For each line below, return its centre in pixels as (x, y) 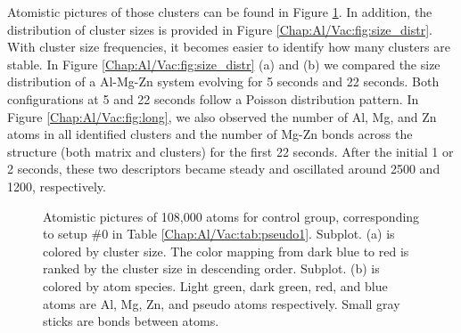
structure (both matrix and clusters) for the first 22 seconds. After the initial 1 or (230, 151)
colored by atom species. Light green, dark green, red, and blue (215, 285)
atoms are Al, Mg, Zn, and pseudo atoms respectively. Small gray (222, 303)
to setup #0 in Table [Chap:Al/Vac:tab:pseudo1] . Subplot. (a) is (219, 234)
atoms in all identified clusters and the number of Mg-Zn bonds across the (210, 134)
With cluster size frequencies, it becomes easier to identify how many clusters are (229, 47)
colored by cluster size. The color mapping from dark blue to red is (226, 251)
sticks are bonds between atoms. (131, 321)
